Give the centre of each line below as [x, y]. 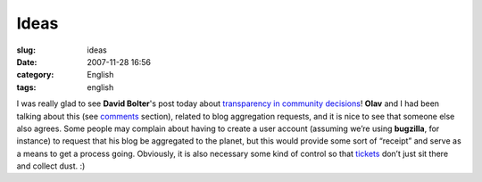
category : [35, 75]
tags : [26, 87]
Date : [27, 62]
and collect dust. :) [51, 166]
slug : [26, 50]
